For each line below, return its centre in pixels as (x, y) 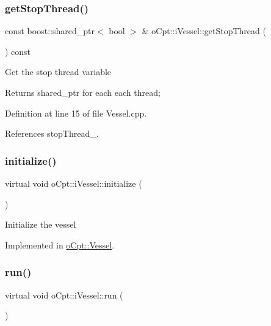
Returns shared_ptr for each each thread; (83, 92)
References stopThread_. (52, 133)
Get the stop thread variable (58, 72)
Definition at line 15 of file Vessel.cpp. (76, 113)
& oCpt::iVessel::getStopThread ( (204, 31)
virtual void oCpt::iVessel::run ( (64, 295)
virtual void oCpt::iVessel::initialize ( (74, 183)
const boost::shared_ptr (50, 31)
